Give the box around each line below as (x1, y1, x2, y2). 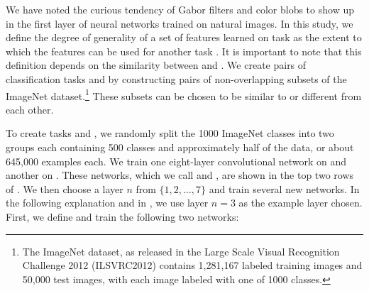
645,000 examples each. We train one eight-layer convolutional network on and (6, 153, 347, 168)
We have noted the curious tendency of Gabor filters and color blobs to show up (6, 2, 354, 16)
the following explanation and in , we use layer (6, 195, 209, 210)
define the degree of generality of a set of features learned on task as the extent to (6, 30, 362, 45)
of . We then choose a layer (6, 181, 123, 196)
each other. (6, 101, 54, 116)
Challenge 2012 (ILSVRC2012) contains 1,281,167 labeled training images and (22, 258, 363, 273)
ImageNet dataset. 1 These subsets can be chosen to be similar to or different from (6, 86, 362, 103)
